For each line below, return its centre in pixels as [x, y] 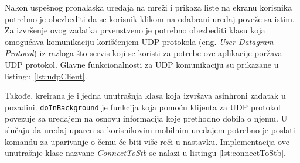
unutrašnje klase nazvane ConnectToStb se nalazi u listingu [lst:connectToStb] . [145, 153]
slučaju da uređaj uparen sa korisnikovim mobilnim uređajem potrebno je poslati [150, 130]
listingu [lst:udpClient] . [46, 76]
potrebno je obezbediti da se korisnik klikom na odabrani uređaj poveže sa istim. [150, 18]
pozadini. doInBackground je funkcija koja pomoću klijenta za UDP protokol [143, 107]
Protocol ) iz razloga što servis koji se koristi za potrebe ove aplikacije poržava [144, 53]
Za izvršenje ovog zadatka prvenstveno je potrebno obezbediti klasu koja [135, 30]
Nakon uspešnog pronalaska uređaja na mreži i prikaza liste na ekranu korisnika [149, 7]
